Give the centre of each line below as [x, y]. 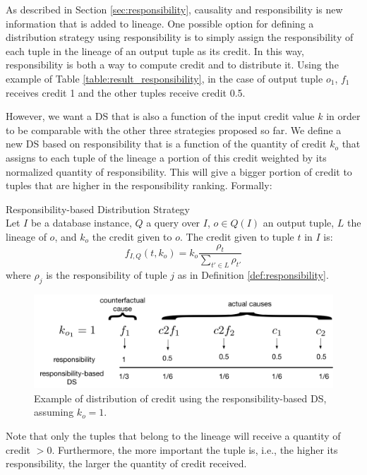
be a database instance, [81, 223]
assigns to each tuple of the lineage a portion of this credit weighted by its [166, 157]
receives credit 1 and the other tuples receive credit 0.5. [126, 92]
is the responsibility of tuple [107, 275]
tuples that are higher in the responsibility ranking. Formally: [139, 185]
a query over [173, 223]
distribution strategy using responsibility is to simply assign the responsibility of [180, 37]
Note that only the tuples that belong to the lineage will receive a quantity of [173, 436]
